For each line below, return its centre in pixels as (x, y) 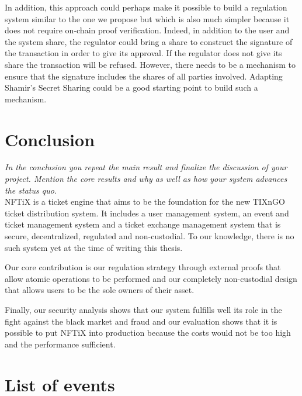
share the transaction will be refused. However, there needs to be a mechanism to (150, 64)
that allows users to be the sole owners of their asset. (100, 290)
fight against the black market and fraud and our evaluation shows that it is (141, 321)
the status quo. (31, 190)
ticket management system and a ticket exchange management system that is (143, 224)
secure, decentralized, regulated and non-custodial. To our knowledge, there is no (150, 236)
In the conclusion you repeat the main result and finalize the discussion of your (146, 167)
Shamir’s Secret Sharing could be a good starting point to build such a (131, 87)
